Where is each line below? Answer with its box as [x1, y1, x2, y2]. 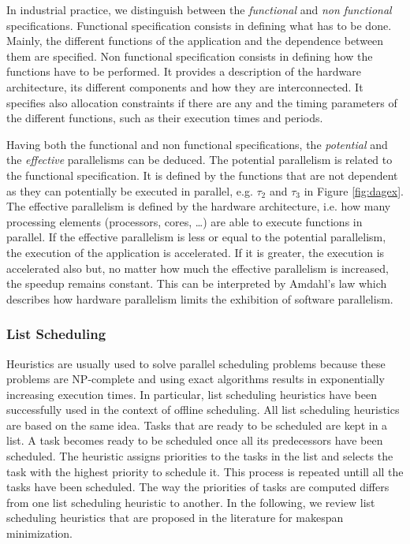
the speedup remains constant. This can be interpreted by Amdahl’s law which [6, 275, 387, 292]
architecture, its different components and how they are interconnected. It [6, 78, 363, 95]
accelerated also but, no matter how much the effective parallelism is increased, [6, 259, 389, 276]
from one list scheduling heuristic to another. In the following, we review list [6, 494, 375, 510]
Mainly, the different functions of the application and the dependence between [6, 32, 384, 49]
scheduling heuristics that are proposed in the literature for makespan [6, 509, 344, 526]
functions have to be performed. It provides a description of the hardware [6, 63, 362, 80]
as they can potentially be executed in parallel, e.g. [6, 182, 253, 199]
